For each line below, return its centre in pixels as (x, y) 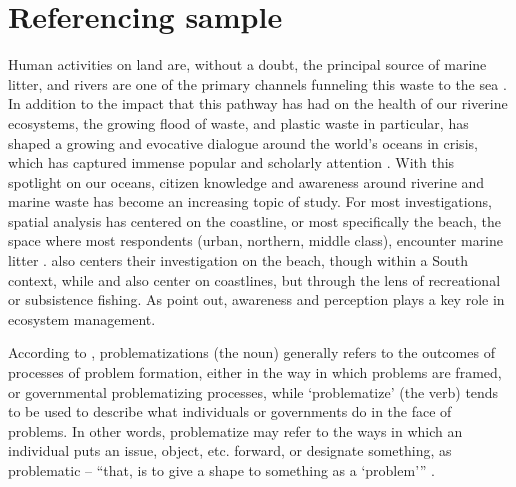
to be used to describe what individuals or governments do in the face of (230, 411)
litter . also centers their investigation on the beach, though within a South (238, 260)
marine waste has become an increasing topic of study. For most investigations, (250, 201)
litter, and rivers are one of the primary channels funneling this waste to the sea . (257, 83)
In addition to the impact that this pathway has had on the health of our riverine (258, 103)
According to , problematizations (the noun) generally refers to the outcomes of (251, 352)
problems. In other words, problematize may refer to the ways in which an (235, 430)
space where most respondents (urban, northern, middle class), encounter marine (256, 240)
